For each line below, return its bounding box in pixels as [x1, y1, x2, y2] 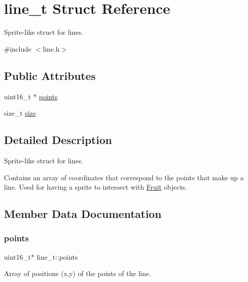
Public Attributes [4, 68, 96, 83]
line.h [43, 43, 60, 54]
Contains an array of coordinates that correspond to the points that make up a [4, 172, 244, 182]
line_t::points [37, 251, 78, 262]
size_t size [4, 108, 36, 118]
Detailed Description [4, 132, 112, 147]
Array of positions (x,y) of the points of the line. [4, 268, 151, 279]
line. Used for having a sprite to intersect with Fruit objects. [4, 182, 187, 192]
